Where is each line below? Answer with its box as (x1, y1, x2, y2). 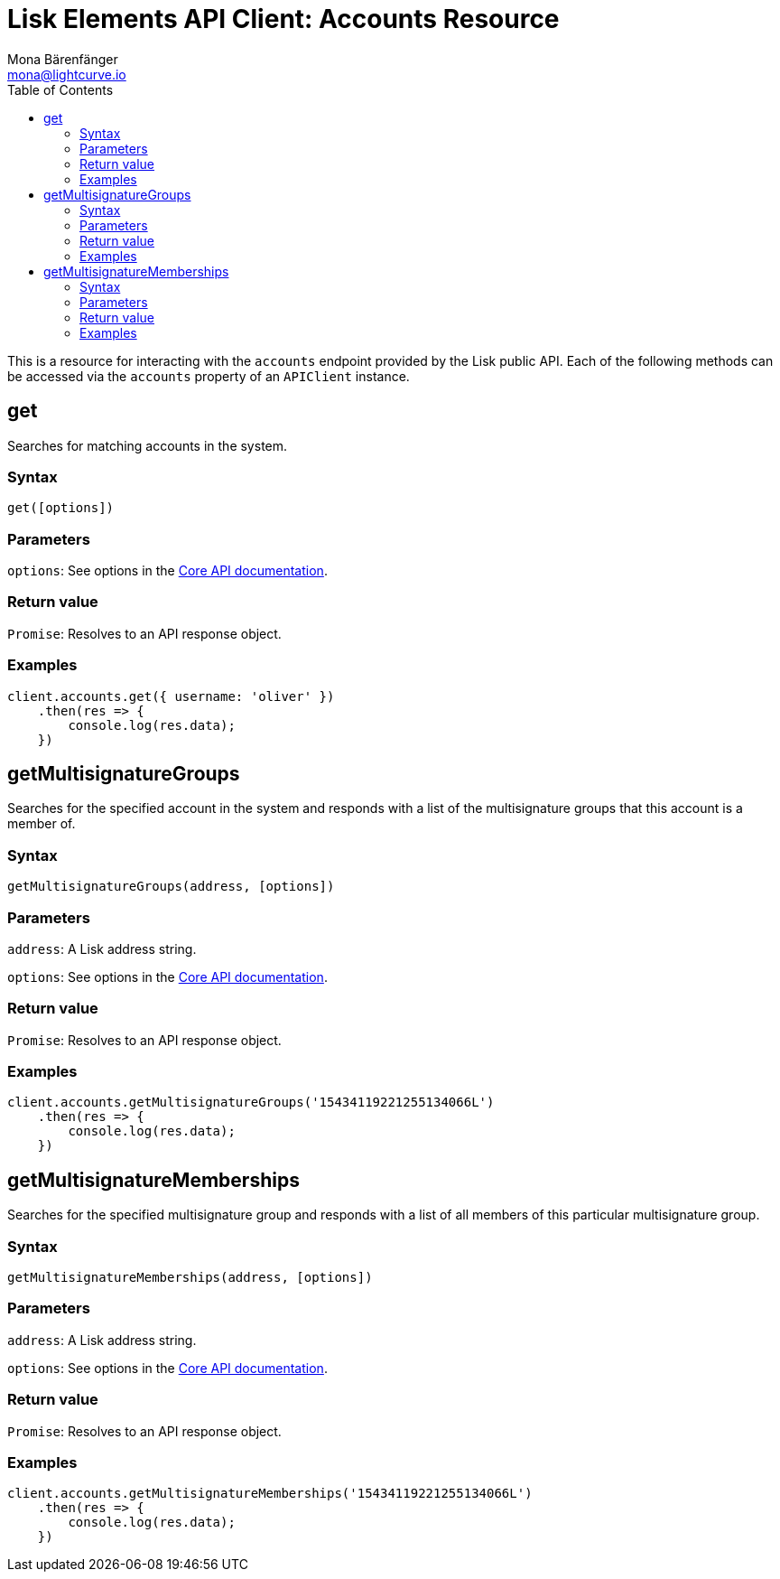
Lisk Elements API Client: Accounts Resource (7, 4, 560, 34)
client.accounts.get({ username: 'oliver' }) (7, 688, 335, 704)
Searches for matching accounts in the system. (7, 437, 288, 453)
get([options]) (7, 500, 115, 516)
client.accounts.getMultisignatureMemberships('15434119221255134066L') (7, 1486, 533, 1501)
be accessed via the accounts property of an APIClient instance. (7, 368, 410, 384)
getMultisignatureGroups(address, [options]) (7, 879, 335, 894)
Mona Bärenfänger (7, 51, 118, 67)
